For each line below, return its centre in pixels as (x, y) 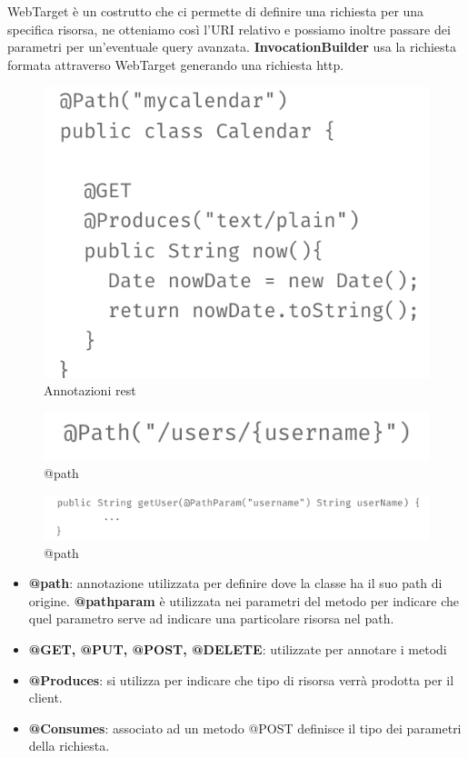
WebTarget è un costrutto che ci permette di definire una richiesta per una (216, 11)
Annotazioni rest (90, 390)
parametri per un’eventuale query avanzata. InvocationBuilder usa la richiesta (232, 47)
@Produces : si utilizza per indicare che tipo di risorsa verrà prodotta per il (241, 679)
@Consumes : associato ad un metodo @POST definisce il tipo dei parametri (245, 728)
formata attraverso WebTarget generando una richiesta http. (176, 64)
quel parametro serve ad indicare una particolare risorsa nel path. (211, 618)
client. (45, 698)
